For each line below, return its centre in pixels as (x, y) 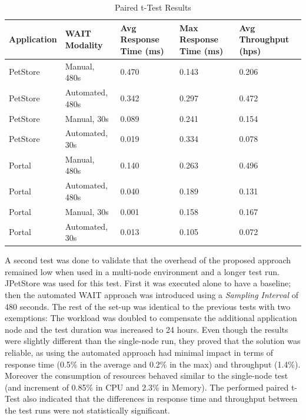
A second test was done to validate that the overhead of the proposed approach (148, 260)
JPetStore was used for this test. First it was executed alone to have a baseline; (148, 283)
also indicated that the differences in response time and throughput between (160, 398)
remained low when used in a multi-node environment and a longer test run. (142, 271)
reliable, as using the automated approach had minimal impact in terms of (139, 352)
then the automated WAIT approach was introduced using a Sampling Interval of (152, 294)
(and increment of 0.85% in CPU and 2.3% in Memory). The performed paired (147, 387)
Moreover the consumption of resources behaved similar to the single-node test (147, 376)
